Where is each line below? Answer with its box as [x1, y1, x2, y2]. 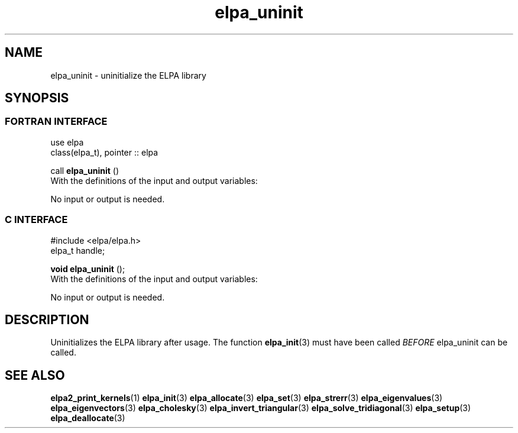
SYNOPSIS [5, 91, 69, 106]
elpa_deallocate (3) [50, 413, 125, 424]
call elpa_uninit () [50, 165, 119, 176]
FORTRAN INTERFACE [5, 115, 108, 128]
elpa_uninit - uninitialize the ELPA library [50, 70, 206, 80]
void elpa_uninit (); [50, 263, 125, 274]
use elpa [50, 137, 84, 147]
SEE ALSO [5, 367, 65, 383]
